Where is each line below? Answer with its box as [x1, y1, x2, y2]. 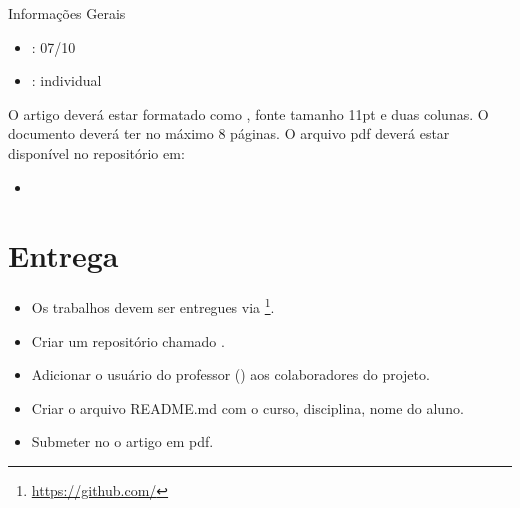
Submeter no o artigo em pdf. [31, 431, 214, 452]
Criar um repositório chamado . [31, 330, 225, 351]
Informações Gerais [8, 3, 126, 23]
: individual [31, 70, 102, 91]
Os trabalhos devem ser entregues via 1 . [31, 294, 275, 317]
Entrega [8, 235, 119, 276]
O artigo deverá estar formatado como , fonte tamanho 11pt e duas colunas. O [8, 103, 489, 124]
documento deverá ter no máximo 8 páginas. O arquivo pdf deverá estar [8, 123, 450, 144]
